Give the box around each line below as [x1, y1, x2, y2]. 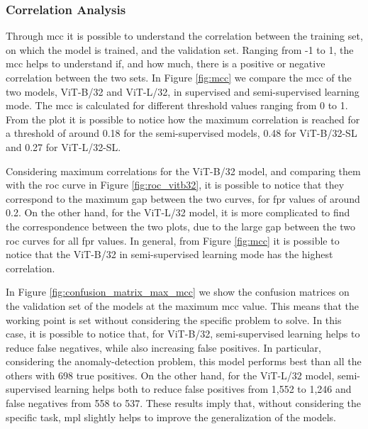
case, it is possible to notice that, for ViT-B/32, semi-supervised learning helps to [6, 326, 360, 341]
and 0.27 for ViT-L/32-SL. [6, 139, 121, 154]
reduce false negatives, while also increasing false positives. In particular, [6, 340, 321, 355]
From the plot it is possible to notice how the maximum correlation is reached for [6, 111, 360, 126]
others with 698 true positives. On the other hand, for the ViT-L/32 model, [6, 367, 335, 382]
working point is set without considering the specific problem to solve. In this [6, 312, 342, 327]
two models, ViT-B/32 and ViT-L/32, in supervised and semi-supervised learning [6, 84, 359, 99]
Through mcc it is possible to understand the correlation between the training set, [6, 28, 363, 43]
